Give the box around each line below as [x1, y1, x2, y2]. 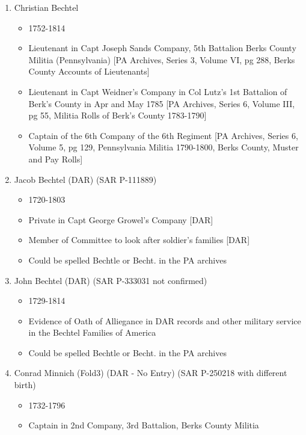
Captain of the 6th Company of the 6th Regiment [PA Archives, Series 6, [28, 129, 298, 141]
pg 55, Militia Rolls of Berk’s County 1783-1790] [28, 109, 207, 122]
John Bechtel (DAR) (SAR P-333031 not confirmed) [14, 274, 207, 286]
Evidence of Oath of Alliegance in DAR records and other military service [28, 314, 301, 327]
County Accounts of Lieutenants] [28, 65, 150, 78]
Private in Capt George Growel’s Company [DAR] [28, 213, 213, 226]
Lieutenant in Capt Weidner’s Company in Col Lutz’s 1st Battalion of [28, 85, 287, 97]
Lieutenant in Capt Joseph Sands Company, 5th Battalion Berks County [28, 42, 296, 54]
